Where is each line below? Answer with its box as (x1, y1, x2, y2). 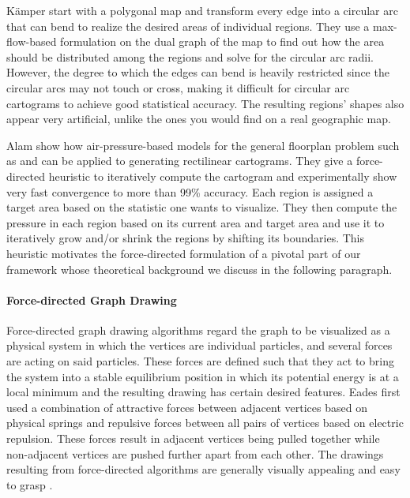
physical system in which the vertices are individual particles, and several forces (6, 337, 393, 354)
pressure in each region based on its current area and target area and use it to (6, 214, 385, 230)
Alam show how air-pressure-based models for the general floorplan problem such (6, 137, 400, 153)
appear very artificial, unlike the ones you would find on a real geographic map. (6, 110, 391, 127)
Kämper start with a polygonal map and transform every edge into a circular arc (6, 2, 398, 18)
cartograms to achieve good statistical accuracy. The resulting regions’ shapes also (6, 95, 404, 111)
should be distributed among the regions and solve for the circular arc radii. (6, 48, 374, 65)
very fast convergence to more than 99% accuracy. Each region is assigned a (6, 183, 374, 200)
